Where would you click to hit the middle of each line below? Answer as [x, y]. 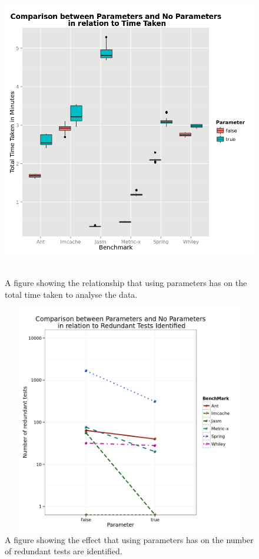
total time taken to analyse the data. [71, 294]
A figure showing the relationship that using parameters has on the [126, 282]
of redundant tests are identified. [64, 551]
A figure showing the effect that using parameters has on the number [129, 539]
